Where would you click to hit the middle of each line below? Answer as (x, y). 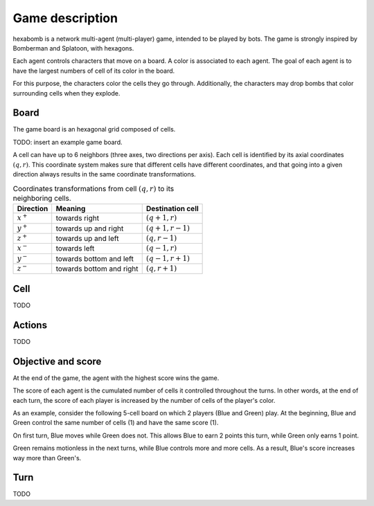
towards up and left (87, 239)
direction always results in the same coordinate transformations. (105, 174)
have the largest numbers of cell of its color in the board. (94, 71)
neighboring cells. (42, 198)
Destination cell (172, 209)
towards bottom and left (95, 258)
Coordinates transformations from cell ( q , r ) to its (93, 188)
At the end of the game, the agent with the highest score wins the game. (116, 378)
